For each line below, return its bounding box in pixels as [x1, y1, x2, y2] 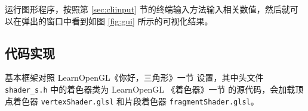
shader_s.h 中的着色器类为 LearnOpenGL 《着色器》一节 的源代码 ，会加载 [5, 83, 295, 95]
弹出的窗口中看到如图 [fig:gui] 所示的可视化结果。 [21, 14, 213, 27]
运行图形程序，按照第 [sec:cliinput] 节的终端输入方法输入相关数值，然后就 [5, 3, 290, 15]
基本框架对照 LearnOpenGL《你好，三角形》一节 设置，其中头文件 [5, 71, 264, 84]
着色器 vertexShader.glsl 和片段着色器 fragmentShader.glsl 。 [13, 94, 259, 107]
